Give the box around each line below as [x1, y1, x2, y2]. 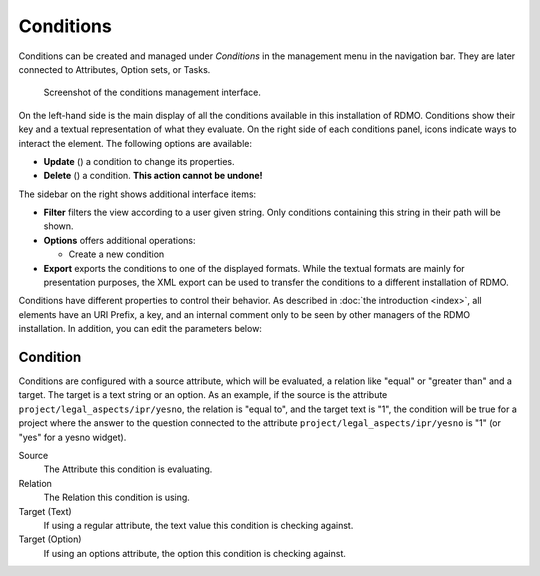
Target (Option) [18, 533, 82, 545]
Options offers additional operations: [43, 234, 196, 246]
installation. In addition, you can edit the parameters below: [18, 323, 262, 335]
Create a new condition [68, 248, 165, 260]
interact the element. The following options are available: [18, 137, 253, 149]
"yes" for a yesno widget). [18, 431, 127, 443]
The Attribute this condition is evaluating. [43, 463, 213, 475]
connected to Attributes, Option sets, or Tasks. [18, 63, 211, 75]
